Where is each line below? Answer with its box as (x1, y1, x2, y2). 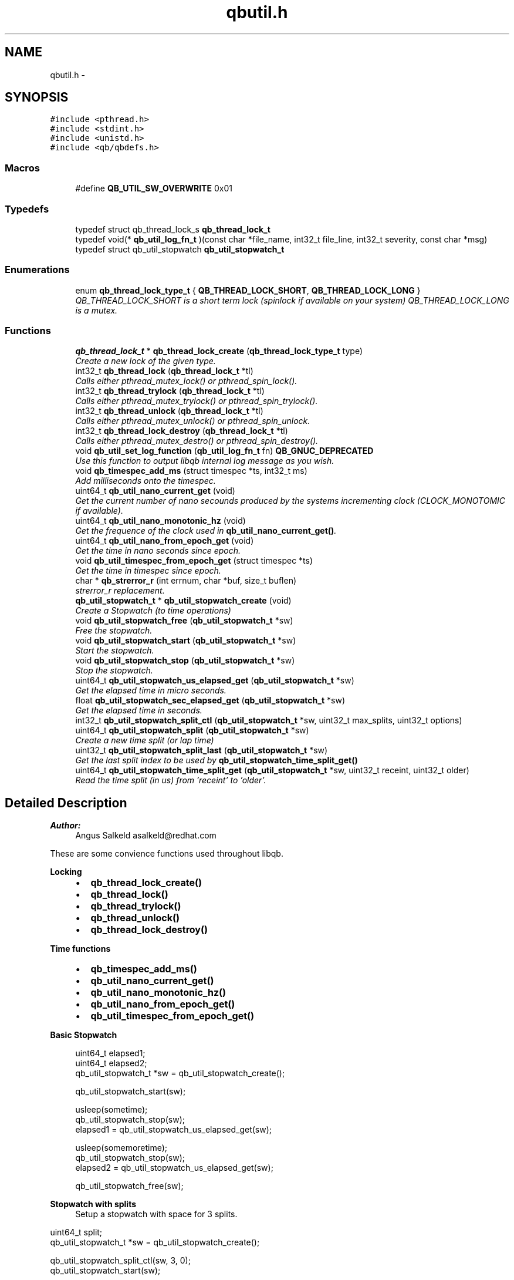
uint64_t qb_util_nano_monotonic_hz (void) (75, 516, 246, 526)
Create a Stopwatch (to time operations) (75, 605, 231, 616)
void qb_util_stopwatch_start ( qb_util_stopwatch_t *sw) (75, 635, 296, 646)
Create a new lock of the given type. (75, 356, 216, 366)
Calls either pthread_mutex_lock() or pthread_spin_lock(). (75, 376, 297, 386)
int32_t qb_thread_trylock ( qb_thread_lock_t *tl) (75, 386, 265, 396)
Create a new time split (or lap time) (75, 735, 214, 746)
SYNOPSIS (5, 90, 69, 105)
